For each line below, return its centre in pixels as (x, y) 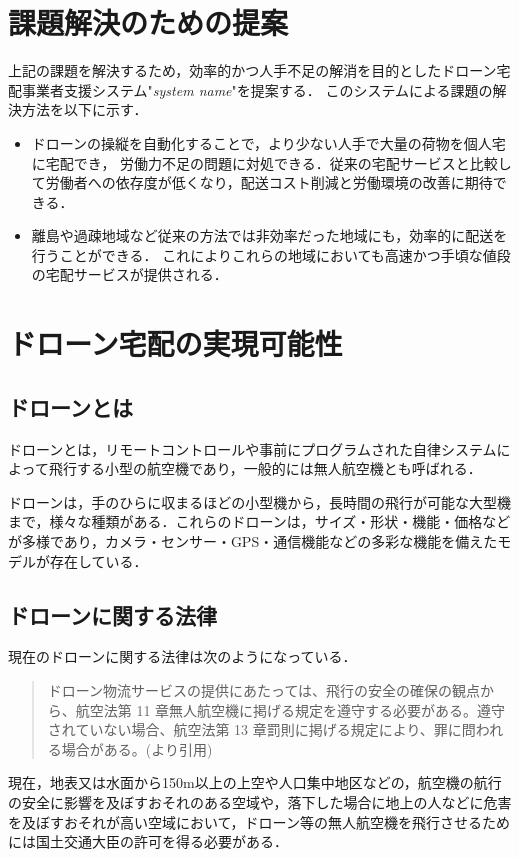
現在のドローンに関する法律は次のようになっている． (182, 656)
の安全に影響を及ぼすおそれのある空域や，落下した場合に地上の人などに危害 (260, 801)
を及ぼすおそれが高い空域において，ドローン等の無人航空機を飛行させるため (259, 821)
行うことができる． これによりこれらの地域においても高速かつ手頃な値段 (271, 254)
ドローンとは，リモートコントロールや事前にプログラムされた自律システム (252, 448)
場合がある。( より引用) (137, 748)
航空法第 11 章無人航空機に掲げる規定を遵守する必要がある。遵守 (290, 709)
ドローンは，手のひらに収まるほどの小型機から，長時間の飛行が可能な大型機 (259, 501)
